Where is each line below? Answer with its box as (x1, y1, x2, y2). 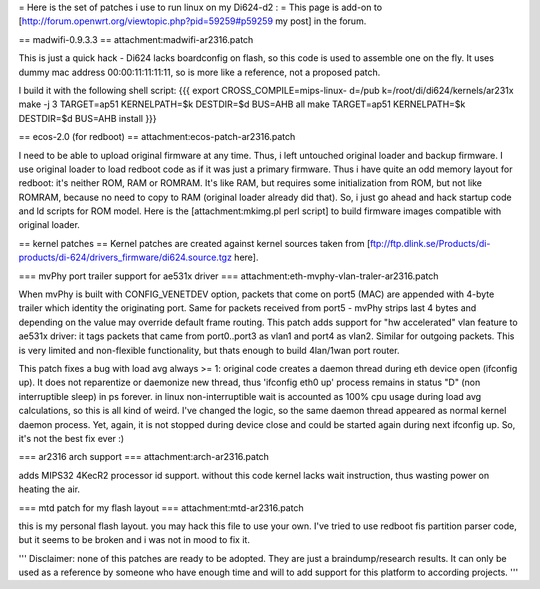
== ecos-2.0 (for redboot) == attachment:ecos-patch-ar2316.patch (18, 131, 296, 143)
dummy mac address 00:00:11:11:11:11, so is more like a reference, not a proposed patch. (18, 66, 381, 78)
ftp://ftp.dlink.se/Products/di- (370, 237, 491, 249)
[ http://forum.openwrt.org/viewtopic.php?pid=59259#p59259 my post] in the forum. (18, 15, 367, 27)
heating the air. (18, 483, 80, 495)
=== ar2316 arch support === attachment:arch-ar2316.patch (18, 451, 270, 463)
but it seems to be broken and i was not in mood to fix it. (18, 534, 250, 546)
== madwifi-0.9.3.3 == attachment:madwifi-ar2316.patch (18, 33, 254, 45)
